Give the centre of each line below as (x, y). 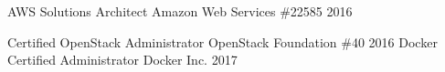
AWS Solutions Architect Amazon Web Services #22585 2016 (180, 11)
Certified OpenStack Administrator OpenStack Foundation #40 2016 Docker (222, 41)
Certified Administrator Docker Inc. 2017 (122, 60)
